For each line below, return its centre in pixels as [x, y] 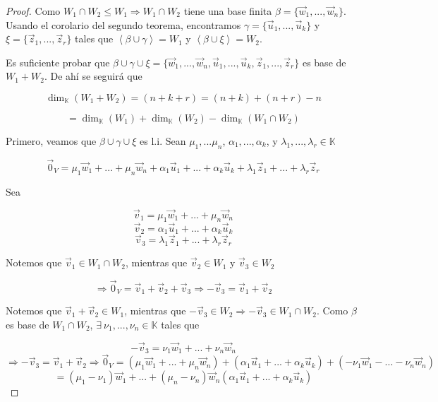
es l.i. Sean [163, 140]
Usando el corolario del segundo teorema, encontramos [123, 24]
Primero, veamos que [51, 140]
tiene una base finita [228, 11]
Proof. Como [33, 11]
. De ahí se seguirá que [93, 76]
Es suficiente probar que [58, 62]
